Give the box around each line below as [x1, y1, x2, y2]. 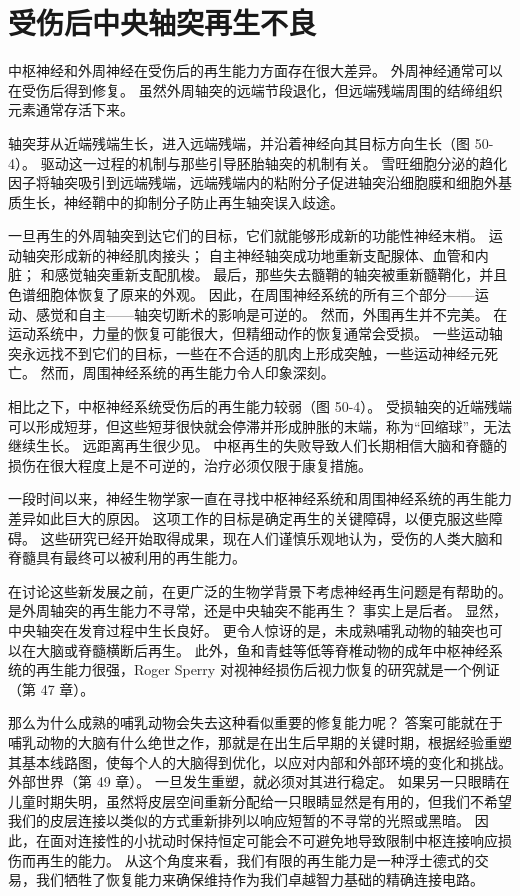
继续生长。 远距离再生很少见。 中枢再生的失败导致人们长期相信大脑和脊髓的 [8, 435, 508, 456]
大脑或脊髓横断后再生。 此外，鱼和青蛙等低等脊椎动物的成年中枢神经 [35, 639, 489, 660]
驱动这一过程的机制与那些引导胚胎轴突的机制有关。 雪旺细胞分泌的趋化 [40, 152, 508, 173]
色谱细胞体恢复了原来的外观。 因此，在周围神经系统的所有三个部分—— [8, 284, 475, 305]
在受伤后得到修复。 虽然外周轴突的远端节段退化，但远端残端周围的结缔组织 [8, 79, 503, 100]
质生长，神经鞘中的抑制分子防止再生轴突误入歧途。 [8, 191, 344, 212]
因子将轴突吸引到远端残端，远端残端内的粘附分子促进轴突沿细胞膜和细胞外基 [8, 172, 512, 193]
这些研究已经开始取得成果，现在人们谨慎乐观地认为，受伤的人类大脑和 [40, 527, 503, 548]
